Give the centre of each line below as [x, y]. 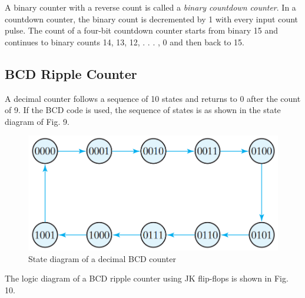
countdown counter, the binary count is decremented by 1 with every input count [152, 19]
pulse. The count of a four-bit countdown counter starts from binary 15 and [142, 30]
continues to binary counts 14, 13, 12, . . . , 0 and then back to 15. [125, 42]
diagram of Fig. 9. [37, 121]
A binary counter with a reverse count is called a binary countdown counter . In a [150, 7]
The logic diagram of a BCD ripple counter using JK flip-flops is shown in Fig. [147, 278]
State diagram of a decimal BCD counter [102, 258]
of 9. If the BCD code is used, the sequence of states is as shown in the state [143, 110]
